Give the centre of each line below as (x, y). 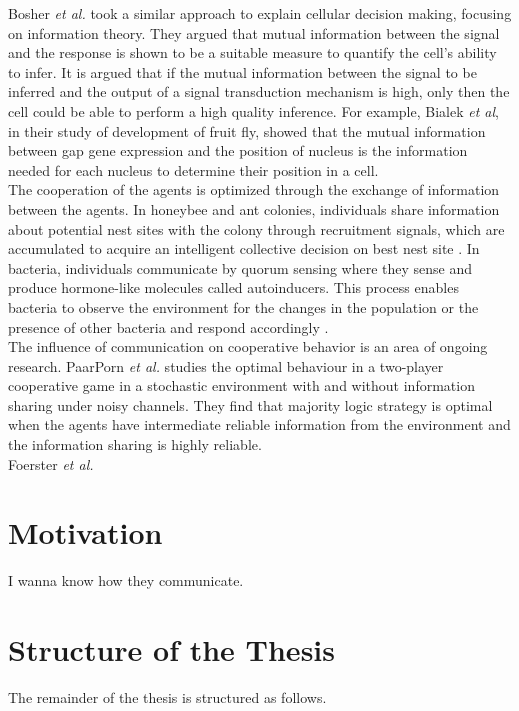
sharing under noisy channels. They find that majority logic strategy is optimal (250, 404)
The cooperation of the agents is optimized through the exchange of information (254, 189)
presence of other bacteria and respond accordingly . (168, 326)
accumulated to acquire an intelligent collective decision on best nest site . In (244, 248)
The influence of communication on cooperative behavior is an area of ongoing (248, 346)
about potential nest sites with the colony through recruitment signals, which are (256, 228)
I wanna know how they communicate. (126, 580)
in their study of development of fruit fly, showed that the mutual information (247, 130)
